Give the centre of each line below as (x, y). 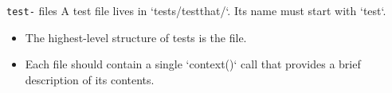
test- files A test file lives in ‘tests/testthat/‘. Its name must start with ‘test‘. (196, 10)
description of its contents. (90, 79)
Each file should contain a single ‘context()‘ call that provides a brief (193, 64)
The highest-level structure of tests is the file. (136, 37)
